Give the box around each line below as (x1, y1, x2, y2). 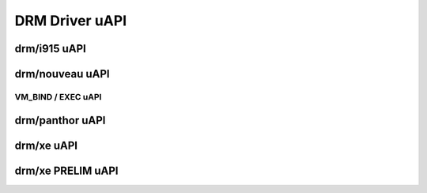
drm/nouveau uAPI (14, 67, 110, 81)
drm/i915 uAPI (14, 42, 86, 55)
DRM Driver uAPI (14, 12, 127, 29)
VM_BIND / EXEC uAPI (14, 91, 102, 102)
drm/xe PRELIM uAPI (14, 164, 119, 177)
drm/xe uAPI (14, 138, 78, 152)
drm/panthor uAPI (14, 113, 106, 127)
